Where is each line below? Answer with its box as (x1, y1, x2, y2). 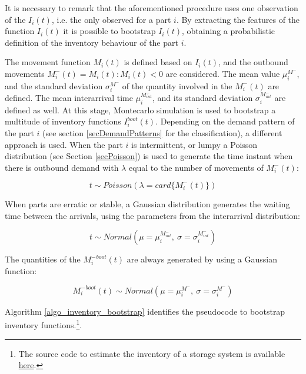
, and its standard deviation (152, 91, 253, 103)
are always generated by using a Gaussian (127, 253, 277, 265)
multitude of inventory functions (5, 115, 121, 127)
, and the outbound (218, 56, 288, 68)
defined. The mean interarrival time (5, 91, 133, 103)
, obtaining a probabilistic (182, 25, 275, 37)
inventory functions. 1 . (5, 317, 82, 331)
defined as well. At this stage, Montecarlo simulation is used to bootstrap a (5, 103, 276, 116)
